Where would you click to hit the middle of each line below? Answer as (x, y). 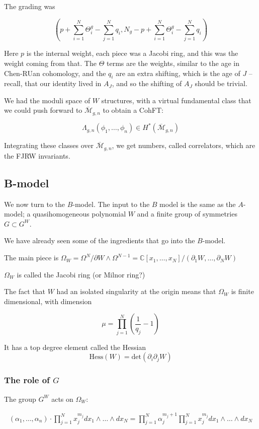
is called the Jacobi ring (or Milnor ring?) (81, 274)
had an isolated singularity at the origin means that (136, 291)
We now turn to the (34, 204)
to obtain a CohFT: (133, 110)
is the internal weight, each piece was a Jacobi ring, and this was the (132, 53)
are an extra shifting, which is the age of (178, 73)
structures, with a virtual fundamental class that (176, 100)
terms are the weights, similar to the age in (173, 63)
